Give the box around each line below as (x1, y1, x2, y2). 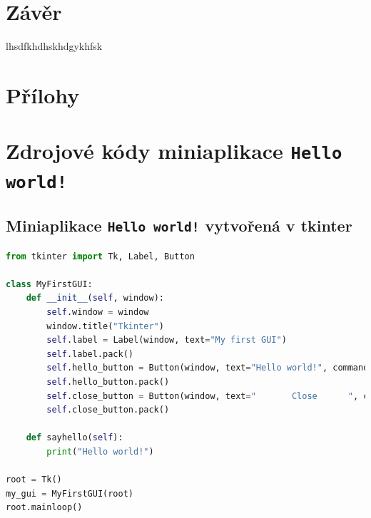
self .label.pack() (46, 348, 133, 359)
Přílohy (6, 80, 80, 109)
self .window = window (46, 307, 149, 318)
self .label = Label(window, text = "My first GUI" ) (46, 335, 287, 346)
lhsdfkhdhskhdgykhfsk (6, 38, 103, 53)
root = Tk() (6, 475, 62, 485)
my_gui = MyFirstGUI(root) (6, 488, 133, 499)
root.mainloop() (6, 502, 83, 513)
